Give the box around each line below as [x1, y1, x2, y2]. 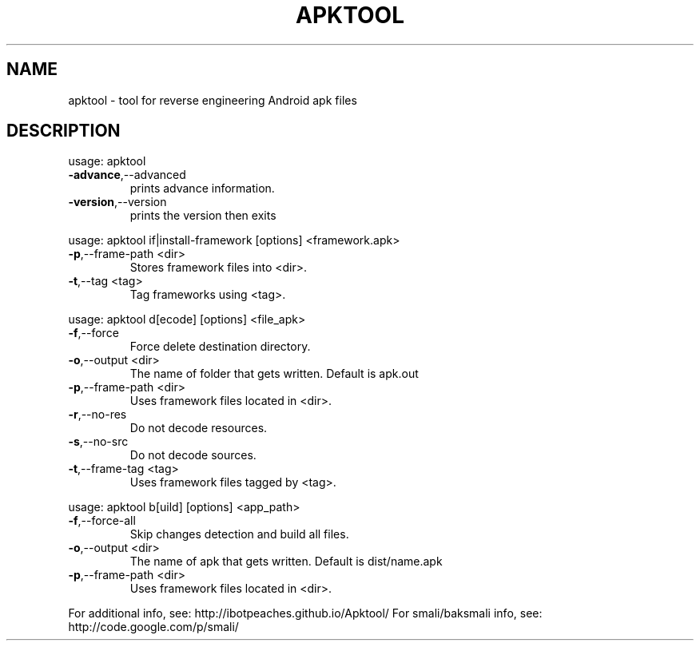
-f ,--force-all [68, 514, 136, 528]
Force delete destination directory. [129, 339, 311, 354]
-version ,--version [68, 195, 167, 209]
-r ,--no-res [68, 407, 127, 422]
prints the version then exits [129, 208, 276, 223]
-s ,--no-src [68, 435, 129, 449]
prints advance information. [129, 181, 275, 196]
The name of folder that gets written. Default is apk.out [129, 367, 419, 381]
